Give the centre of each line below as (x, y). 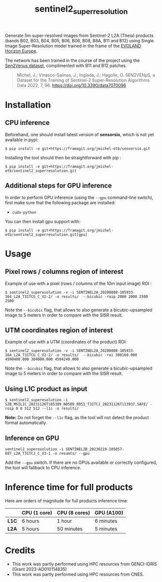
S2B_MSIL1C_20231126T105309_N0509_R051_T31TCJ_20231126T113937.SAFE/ (77, 405)
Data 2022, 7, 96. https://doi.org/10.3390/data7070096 (72, 85)
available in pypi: (22, 140)
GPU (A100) (109, 512)
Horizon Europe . (21, 51)
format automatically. (26, 423)
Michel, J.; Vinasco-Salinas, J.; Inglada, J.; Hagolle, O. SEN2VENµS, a (86, 75)
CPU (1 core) (37, 512)
